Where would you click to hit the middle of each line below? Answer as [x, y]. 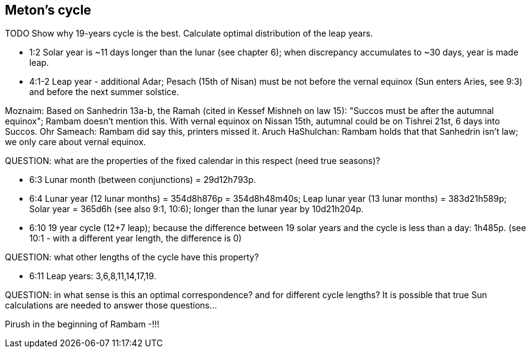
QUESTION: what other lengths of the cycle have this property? [132, 257]
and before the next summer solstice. [104, 92]
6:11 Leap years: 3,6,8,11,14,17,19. [93, 276]
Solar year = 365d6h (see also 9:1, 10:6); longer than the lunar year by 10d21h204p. [197, 209]
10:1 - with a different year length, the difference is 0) [136, 238]
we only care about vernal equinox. [76, 142]
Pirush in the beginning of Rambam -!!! [82, 324]
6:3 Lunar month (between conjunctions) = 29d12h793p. [143, 180]
